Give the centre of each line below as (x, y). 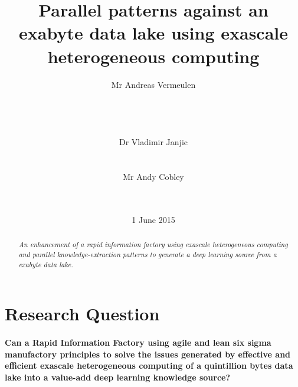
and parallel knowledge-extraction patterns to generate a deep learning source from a (148, 255)
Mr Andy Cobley (153, 177)
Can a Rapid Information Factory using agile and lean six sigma (138, 342)
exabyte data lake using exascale (153, 33)
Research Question (82, 314)
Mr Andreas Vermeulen (153, 84)
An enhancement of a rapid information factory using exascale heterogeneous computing (153, 245)
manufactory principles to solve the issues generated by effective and (148, 354)
